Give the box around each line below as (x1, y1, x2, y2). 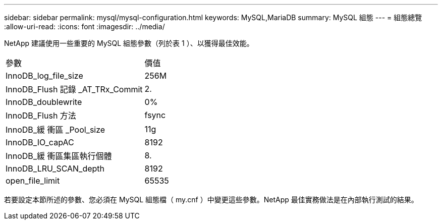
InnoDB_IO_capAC (6, 137, 74, 147)
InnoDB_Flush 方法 (6, 110, 76, 121)
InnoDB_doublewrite (6, 97, 82, 107)
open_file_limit (6, 176, 60, 186)
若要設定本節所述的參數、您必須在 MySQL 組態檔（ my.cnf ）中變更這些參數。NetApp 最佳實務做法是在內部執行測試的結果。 (4, 195, 418, 204)
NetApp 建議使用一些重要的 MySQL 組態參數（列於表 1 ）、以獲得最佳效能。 (4, 39, 254, 47)
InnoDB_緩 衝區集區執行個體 (6, 151, 112, 161)
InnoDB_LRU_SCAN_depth (6, 163, 105, 174)
